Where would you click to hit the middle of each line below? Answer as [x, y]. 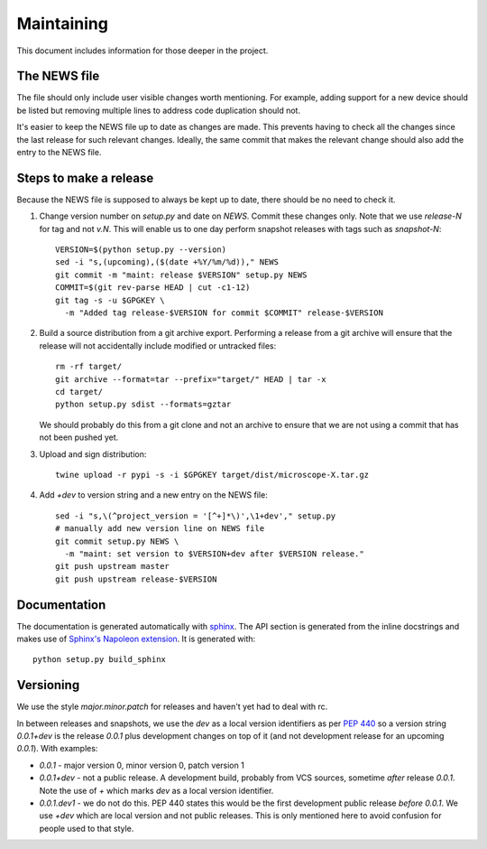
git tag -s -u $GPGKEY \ [110, 300]
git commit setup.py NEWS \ [117, 541]
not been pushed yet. [79, 437]
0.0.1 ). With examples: [57, 749]
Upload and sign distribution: [93, 454]
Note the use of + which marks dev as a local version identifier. [156, 790]
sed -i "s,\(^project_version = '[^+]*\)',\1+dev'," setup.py [196, 516]
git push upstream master [113, 566]
